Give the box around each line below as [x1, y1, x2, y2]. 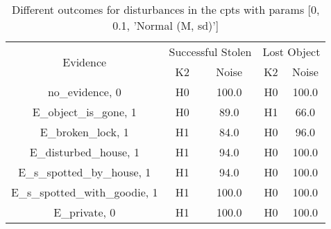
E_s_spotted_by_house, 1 [18, 164, 151, 180]
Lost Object [262, 44, 321, 59]
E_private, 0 [53, 204, 116, 220]
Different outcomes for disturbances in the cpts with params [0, [11, 1, 320, 17]
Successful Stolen [169, 44, 252, 59]
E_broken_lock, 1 [40, 124, 129, 140]
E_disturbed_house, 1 [29, 144, 139, 160]
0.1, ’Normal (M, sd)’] [112, 17, 219, 33]
